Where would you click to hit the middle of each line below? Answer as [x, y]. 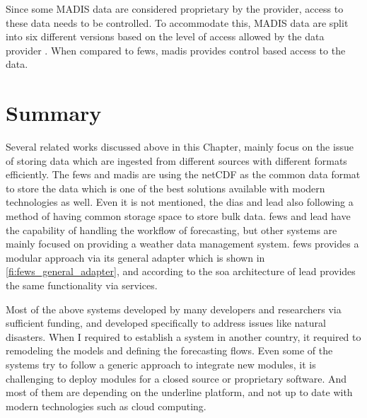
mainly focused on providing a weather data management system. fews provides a [182, 244]
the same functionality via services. [82, 285]
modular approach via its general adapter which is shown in [135, 257]
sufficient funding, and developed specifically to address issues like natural [166, 323]
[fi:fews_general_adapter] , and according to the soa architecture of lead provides [181, 271]
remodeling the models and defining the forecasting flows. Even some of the [169, 350]
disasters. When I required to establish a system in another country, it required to [183, 336]
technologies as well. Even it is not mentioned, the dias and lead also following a [180, 202]
